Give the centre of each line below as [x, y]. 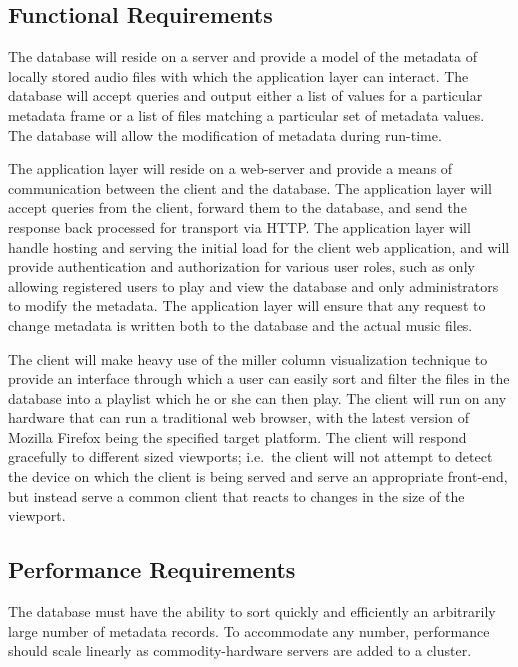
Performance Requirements [152, 569]
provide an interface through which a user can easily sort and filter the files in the [259, 378]
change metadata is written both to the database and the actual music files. [240, 324]
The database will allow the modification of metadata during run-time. [225, 134]
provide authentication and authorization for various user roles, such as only [241, 266]
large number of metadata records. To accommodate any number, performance [249, 630]
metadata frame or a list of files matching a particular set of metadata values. [246, 114]
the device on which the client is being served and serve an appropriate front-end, [258, 476]
